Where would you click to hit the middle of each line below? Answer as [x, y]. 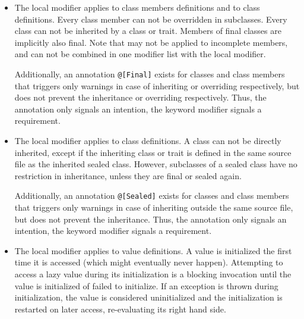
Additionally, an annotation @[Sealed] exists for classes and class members [152, 196]
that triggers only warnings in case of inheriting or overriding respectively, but [157, 85]
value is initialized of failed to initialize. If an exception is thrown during [146, 285]
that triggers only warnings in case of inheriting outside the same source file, [154, 207]
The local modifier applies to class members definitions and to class [137, 7]
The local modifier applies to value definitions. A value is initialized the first [153, 250]
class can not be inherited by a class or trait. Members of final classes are [148, 31]
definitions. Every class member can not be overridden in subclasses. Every [151, 19]
